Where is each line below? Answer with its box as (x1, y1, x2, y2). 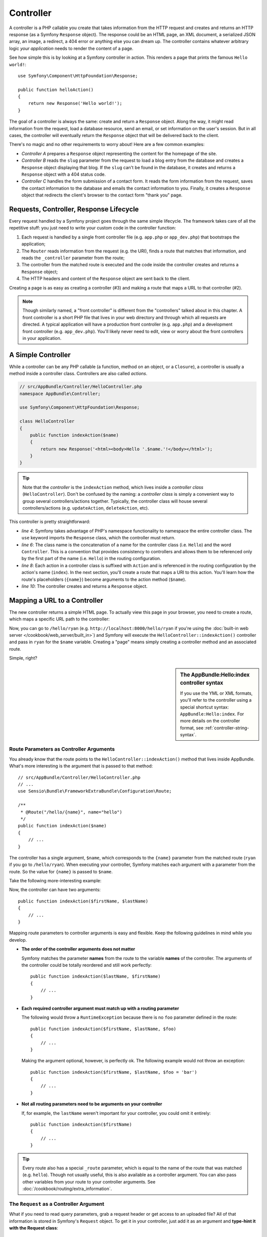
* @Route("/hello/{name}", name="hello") (20, 809, 123, 815)
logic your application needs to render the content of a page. (9, 45, 133, 51)
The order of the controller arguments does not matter (21, 946, 135, 952)
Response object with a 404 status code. (21, 171, 106, 177)
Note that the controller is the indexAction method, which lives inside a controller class (22, 484, 204, 490)
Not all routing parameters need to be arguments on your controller (21, 1101, 163, 1107)
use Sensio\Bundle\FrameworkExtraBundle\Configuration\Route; (18, 788, 172, 794)
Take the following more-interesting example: (9, 878, 101, 884)
